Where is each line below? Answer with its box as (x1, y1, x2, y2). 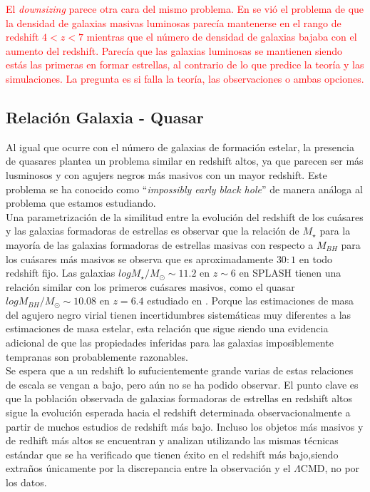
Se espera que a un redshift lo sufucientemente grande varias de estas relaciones (6, 363, 354, 378)
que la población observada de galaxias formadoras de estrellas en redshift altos (6, 391, 353, 406)
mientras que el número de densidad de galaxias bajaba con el (86, 29, 357, 44)
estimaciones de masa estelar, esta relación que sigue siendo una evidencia (6, 321, 329, 336)
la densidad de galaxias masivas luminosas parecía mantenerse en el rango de (6, 15, 341, 30)
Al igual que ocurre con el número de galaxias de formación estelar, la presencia (6, 139, 354, 154)
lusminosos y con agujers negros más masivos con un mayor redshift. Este (6, 167, 327, 182)
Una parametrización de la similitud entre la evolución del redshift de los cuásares (6, 209, 364, 224)
